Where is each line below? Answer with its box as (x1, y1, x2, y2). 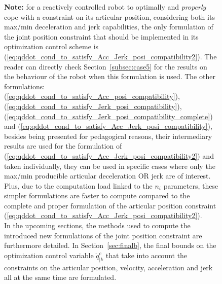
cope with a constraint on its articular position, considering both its (4, 11, 215, 22)
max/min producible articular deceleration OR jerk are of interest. (4, 170, 211, 181)
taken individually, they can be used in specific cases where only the (4, 160, 215, 171)
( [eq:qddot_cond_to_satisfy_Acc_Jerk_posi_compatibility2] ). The (4, 51, 217, 61)
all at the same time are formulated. (4, 272, 117, 282)
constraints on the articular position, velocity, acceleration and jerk (4, 262, 213, 272)
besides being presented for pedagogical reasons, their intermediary (4, 130, 212, 141)
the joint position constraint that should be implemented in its (4, 31, 199, 42)
